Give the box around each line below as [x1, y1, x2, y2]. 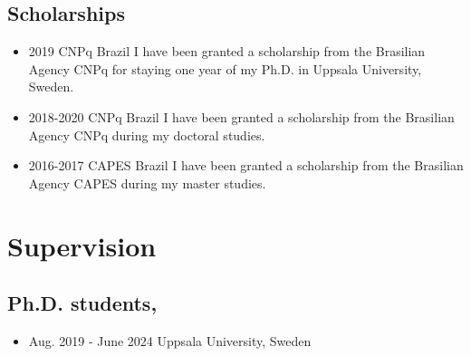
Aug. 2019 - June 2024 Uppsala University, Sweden [28, 331, 312, 350]
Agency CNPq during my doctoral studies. [28, 125, 265, 144]
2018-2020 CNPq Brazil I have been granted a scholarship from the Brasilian [28, 107, 455, 126]
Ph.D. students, [7, 289, 158, 317]
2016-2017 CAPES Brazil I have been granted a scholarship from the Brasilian [28, 156, 464, 175]
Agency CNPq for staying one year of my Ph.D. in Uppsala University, [28, 59, 422, 78]
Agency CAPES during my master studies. [28, 173, 266, 192]
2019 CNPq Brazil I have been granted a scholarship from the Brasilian [28, 42, 426, 61]
